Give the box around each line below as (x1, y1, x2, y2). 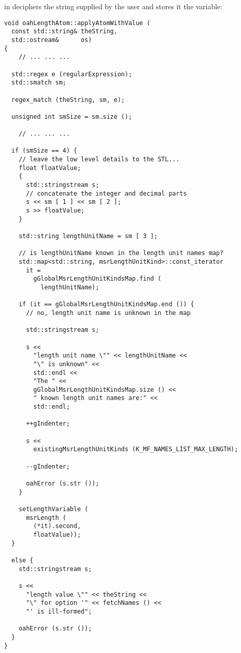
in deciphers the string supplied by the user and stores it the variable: (4, 1, 223, 11)
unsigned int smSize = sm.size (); (11, 113, 132, 120)
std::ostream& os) (11, 36, 92, 44)
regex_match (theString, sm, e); (11, 96, 125, 103)
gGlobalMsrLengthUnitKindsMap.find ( (33, 275, 161, 283)
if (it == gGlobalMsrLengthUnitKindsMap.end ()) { (18, 301, 195, 308)
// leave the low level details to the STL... (18, 156, 180, 163)
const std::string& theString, (11, 28, 117, 35)
